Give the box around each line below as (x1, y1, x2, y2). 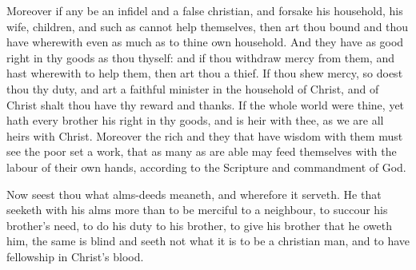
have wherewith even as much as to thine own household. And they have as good (6, 34, 404, 50)
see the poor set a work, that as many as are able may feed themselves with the (6, 143, 397, 160)
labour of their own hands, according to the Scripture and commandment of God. (6, 158, 406, 175)
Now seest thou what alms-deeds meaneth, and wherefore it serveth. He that (6, 185, 382, 202)
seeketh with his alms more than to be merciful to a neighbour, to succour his (6, 201, 388, 218)
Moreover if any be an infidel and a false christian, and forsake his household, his (6, 2, 403, 18)
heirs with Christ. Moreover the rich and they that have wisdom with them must (6, 127, 403, 144)
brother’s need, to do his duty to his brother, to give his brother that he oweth (6, 216, 393, 233)
